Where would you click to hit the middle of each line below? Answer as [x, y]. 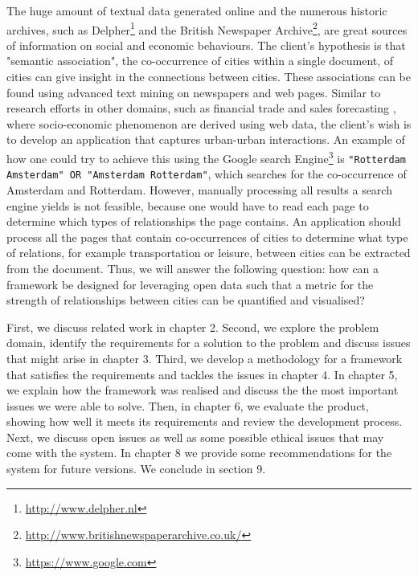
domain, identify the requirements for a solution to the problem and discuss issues [209, 343]
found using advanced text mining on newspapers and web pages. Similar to [194, 92]
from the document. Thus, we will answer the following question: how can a [193, 268]
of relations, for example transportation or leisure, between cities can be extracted [209, 253]
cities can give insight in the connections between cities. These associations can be [209, 77]
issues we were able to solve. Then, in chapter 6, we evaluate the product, [188, 405]
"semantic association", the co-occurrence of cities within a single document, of [200, 61]
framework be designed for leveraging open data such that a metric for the [190, 284]
